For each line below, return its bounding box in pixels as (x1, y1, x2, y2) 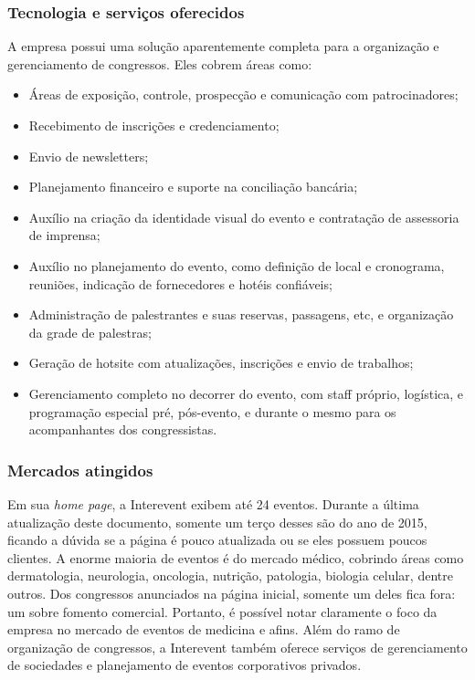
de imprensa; (28, 225, 100, 245)
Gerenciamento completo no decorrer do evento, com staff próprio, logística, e (28, 383, 464, 403)
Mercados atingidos (7, 458, 153, 481)
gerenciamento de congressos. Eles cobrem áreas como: (7, 54, 312, 73)
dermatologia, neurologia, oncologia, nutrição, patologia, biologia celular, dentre (7, 566, 453, 585)
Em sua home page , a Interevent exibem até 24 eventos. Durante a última (7, 494, 419, 513)
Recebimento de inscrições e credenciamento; (28, 116, 280, 134)
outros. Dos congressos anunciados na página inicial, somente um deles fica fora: (7, 583, 456, 602)
